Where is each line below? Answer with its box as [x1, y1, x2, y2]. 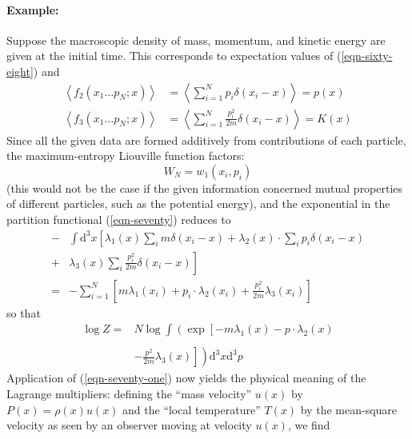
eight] [6, 62, 34, 79]
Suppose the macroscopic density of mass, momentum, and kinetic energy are [6, 31, 386, 48]
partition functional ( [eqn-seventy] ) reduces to [6, 211, 231, 228]
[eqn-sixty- [341, 47, 393, 64]
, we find [287, 417, 330, 433]
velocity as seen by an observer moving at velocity [6, 417, 252, 433]
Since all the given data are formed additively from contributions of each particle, [6, 131, 406, 148]
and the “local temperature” [122, 401, 261, 417]
